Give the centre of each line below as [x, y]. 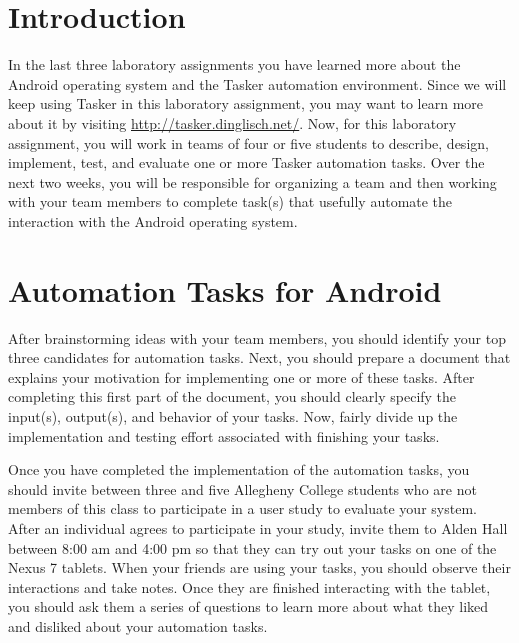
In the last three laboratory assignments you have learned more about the [234, 64]
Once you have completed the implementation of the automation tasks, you [239, 469]
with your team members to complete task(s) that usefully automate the [230, 201]
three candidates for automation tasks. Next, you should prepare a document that [259, 357]
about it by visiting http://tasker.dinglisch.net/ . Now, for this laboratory [232, 122]
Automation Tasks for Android [225, 289]
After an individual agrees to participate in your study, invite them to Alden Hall [258, 527]
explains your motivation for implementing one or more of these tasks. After [241, 376]
